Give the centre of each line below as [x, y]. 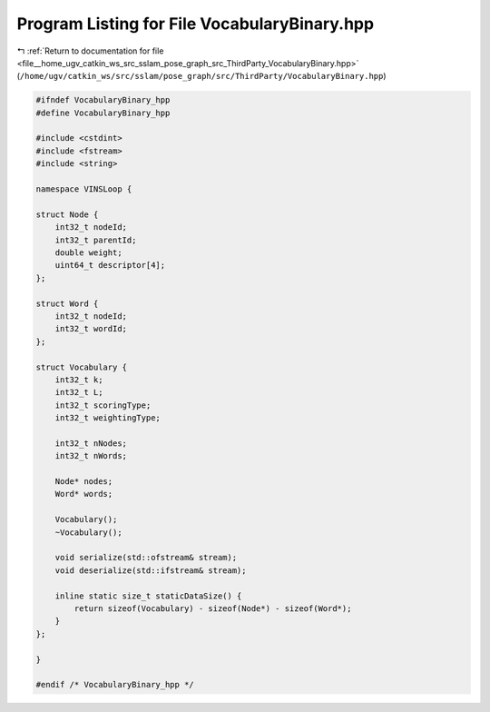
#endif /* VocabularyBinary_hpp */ [115, 685]
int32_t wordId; [91, 329]
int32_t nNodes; [91, 443]
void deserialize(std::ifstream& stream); [151, 570]
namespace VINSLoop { [84, 189]
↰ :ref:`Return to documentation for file [90, 51]
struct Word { [67, 303]
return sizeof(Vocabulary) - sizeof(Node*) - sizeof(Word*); [213, 608]
